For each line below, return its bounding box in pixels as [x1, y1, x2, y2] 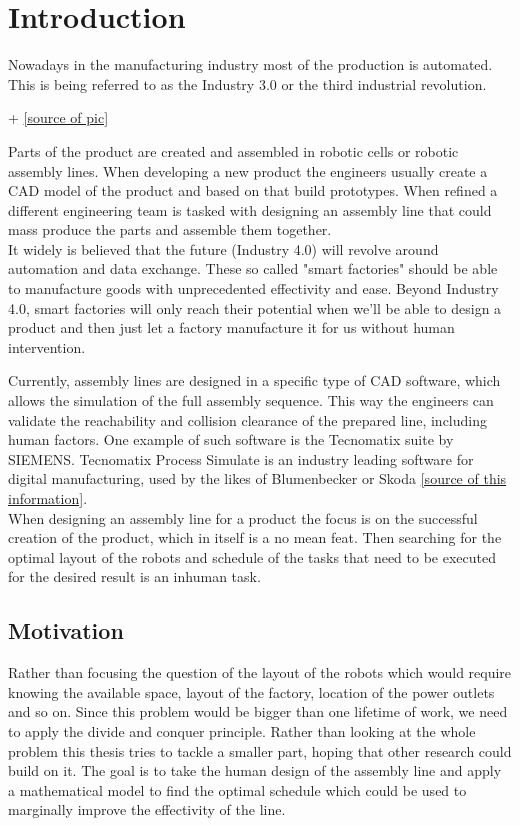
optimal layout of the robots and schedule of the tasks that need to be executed [8, 546, 496, 567]
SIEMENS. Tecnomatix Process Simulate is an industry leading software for [8, 448, 474, 469]
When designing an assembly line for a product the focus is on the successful [8, 507, 478, 528]
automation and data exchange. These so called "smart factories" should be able [8, 258, 498, 279]
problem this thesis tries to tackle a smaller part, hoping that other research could [8, 740, 512, 761]
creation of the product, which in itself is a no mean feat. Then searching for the [8, 527, 502, 548]
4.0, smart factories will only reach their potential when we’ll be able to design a [8, 297, 502, 318]
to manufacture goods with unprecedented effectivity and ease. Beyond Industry [8, 278, 499, 299]
